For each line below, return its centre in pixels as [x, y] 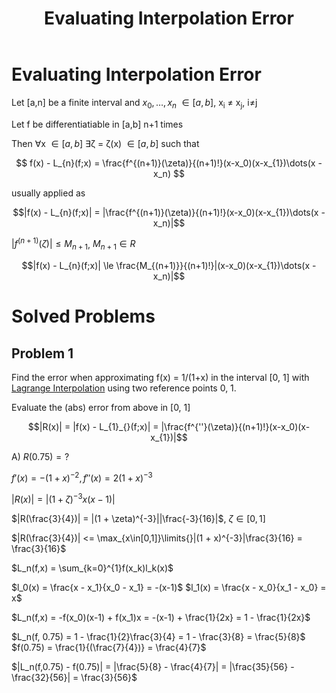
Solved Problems [83, 316]
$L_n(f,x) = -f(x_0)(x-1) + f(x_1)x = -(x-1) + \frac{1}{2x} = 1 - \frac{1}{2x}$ [161, 617]
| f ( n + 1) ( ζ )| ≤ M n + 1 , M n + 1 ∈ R [73, 244]
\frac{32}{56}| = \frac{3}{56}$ [74, 677]
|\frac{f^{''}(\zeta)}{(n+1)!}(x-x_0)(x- [235, 427]
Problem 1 [42, 353]
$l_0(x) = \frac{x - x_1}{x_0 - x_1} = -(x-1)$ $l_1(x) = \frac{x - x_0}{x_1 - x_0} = [169, 587]
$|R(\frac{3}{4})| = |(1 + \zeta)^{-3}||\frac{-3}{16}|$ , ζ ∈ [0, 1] [138, 518]
